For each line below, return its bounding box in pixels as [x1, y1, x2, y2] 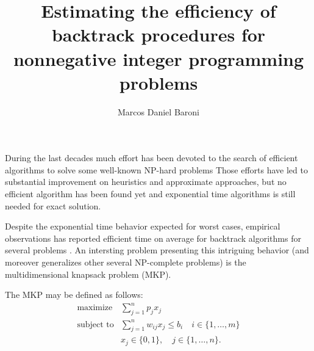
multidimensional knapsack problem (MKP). [5, 267, 171, 280]
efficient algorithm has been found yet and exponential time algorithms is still [5, 187, 296, 200]
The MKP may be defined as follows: [5, 288, 143, 301]
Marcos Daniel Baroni [118, 105, 199, 118]
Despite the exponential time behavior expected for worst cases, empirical [5, 220, 280, 233]
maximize [77, 303, 113, 313]
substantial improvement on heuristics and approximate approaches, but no [5, 175, 287, 188]
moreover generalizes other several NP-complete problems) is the [5, 256, 246, 269]
